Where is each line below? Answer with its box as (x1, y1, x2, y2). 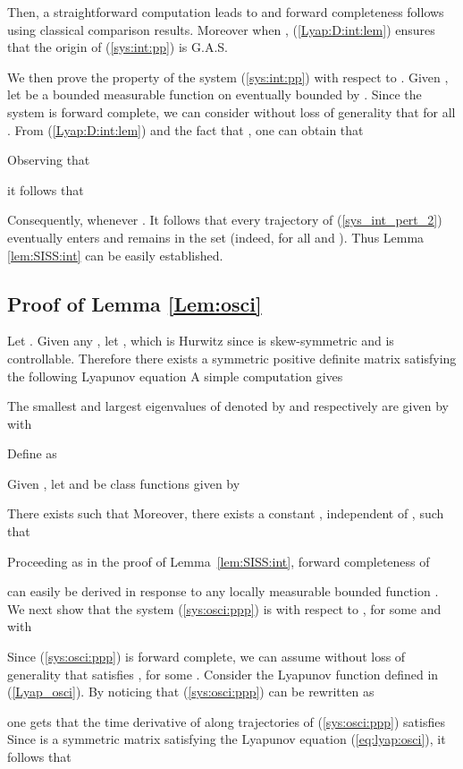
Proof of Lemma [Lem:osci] (7, 289, 262, 317)
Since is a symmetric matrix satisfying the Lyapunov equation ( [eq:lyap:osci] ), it (7, 730, 446, 748)
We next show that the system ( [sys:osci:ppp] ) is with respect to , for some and (7, 599, 442, 618)
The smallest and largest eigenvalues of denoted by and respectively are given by (7, 397, 449, 415)
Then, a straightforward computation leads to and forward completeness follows (7, 3, 444, 21)
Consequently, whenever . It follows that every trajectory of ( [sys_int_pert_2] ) (7, 210, 442, 229)
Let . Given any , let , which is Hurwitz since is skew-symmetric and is (7, 331, 394, 350)
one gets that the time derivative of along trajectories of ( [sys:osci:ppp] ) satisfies (7, 712, 445, 731)
